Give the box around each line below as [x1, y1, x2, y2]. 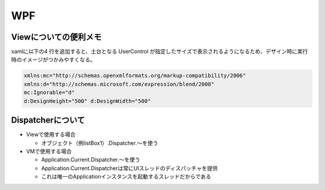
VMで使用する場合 [26, 147, 72, 155]
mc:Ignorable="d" [23, 89, 75, 96]
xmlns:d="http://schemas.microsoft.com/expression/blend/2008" [23, 81, 215, 87]
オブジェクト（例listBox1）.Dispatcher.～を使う [41, 139, 159, 147]
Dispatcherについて [11, 115, 85, 126]
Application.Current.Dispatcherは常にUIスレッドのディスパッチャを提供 [41, 164, 218, 171]
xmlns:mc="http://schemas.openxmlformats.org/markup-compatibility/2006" [23, 72, 246, 79]
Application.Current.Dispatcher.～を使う [41, 156, 141, 164]
